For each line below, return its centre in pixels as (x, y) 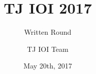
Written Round (48, 32)
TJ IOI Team (48, 49)
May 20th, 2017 (48, 66)
